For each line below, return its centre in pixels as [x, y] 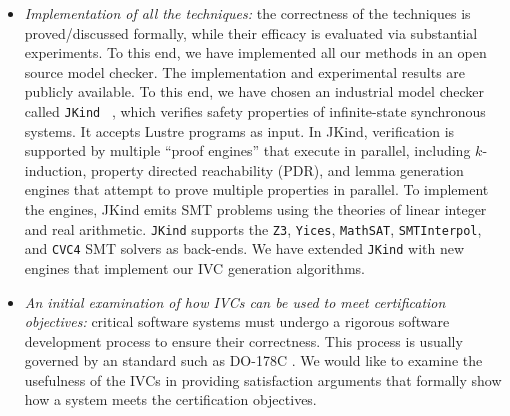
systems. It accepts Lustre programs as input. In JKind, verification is [239, 130]
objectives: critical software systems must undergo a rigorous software [237, 321]
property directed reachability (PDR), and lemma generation [277, 169]
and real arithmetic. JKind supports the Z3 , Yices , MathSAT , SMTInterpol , [253, 228]
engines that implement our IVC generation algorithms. [194, 267]
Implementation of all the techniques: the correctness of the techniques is [247, 13]
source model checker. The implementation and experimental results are [245, 71]
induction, [55, 169]
